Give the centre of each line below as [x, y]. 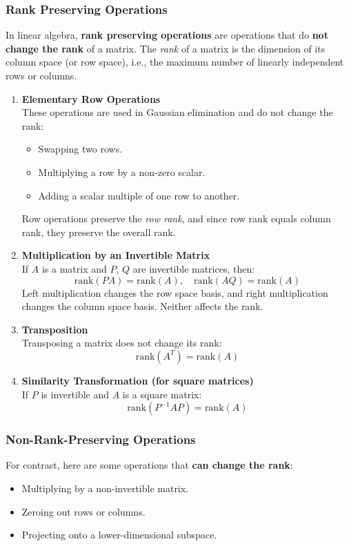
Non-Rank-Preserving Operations [101, 439]
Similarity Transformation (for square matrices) [138, 380]
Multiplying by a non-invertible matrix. [105, 488]
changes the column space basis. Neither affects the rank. [142, 306]
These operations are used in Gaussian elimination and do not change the [177, 112]
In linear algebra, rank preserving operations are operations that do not [167, 35]
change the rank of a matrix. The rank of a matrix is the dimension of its [166, 48]
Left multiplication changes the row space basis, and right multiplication [175, 292]
